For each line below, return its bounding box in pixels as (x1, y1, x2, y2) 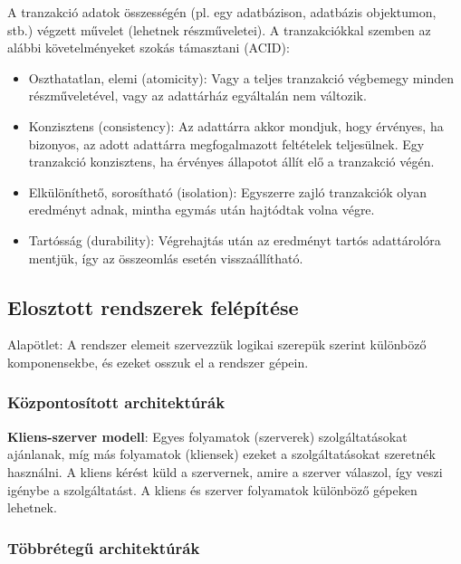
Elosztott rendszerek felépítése (7, 292, 299, 320)
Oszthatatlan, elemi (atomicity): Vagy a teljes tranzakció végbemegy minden (28, 68, 454, 87)
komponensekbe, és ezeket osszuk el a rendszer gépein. (7, 352, 309, 371)
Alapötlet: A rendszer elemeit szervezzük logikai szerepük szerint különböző (7, 335, 427, 354)
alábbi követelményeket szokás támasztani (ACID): (7, 38, 290, 57)
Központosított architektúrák (7, 391, 226, 414)
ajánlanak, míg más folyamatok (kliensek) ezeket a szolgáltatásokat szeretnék (7, 445, 436, 464)
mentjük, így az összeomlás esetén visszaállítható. (28, 248, 303, 267)
